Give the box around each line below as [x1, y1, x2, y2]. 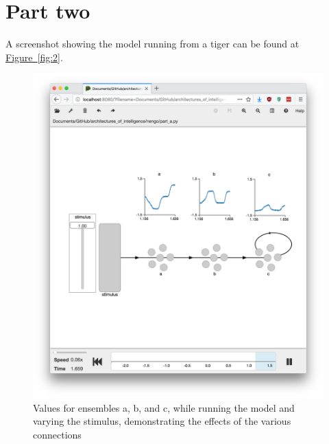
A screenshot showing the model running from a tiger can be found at [5, 36, 300, 51]
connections [33, 428, 82, 442]
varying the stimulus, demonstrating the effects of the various [33, 414, 291, 428]
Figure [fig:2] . [5, 49, 63, 64]
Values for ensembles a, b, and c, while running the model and [33, 400, 295, 414]
